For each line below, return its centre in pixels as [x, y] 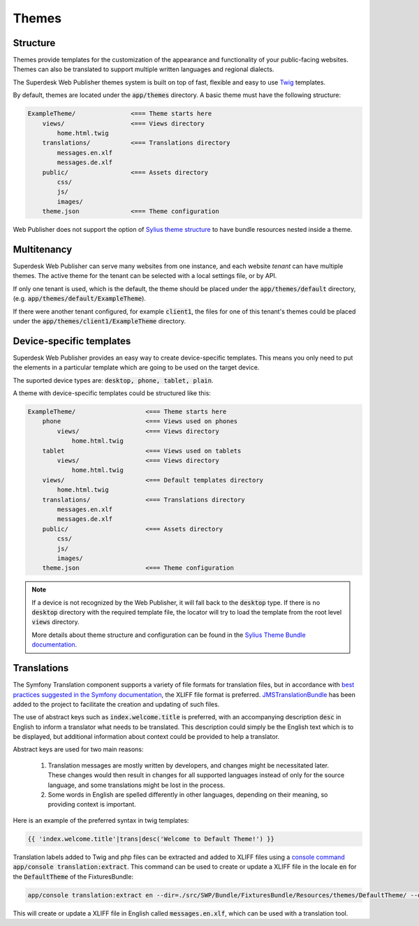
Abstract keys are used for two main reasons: [78, 749]
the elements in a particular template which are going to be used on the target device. [136, 367]
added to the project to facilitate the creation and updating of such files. [116, 704]
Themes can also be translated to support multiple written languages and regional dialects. [144, 69]
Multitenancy [43, 249]
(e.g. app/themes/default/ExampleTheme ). [80, 299]
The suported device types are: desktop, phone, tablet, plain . [113, 380]
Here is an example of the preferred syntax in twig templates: [101, 820]
